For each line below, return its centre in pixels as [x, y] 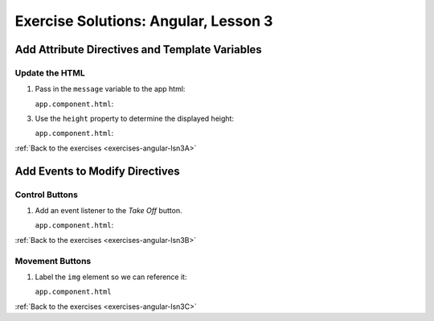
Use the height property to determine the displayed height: [135, 119]
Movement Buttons [53, 261]
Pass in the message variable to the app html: [110, 89]
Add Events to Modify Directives [97, 171]
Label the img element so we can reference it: [111, 277]
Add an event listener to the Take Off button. [108, 211]
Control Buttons [46, 195]
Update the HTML [50, 72]
